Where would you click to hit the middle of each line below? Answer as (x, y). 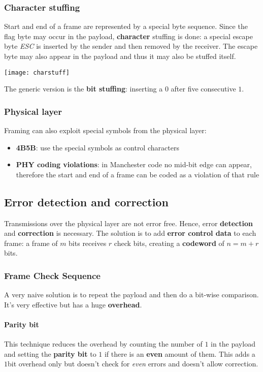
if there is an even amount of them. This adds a (180, 353)
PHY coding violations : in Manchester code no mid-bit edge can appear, (134, 164)
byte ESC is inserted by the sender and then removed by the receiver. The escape (131, 46)
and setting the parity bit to (50, 353)
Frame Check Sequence (52, 275)
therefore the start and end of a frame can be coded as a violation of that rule (138, 174)
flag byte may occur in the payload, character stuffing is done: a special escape (128, 36)
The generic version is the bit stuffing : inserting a (84, 89)
